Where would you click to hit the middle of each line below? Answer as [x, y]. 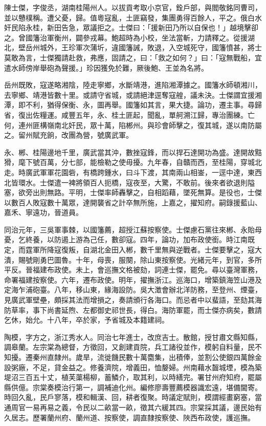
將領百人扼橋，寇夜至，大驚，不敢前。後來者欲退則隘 [165, 182]
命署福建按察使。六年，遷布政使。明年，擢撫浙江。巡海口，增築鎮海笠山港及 [133, 279]
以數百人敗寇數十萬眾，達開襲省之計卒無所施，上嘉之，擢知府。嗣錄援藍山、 [133, 202]
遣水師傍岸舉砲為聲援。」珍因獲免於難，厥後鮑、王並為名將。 [106, 67]
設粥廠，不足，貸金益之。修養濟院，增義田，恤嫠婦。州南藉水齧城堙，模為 [129, 367]
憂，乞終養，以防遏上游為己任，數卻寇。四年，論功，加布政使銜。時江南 [126, 239]
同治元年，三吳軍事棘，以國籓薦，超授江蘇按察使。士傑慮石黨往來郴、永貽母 [133, 229]
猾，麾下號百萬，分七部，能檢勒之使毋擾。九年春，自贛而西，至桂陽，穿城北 [133, 162]
